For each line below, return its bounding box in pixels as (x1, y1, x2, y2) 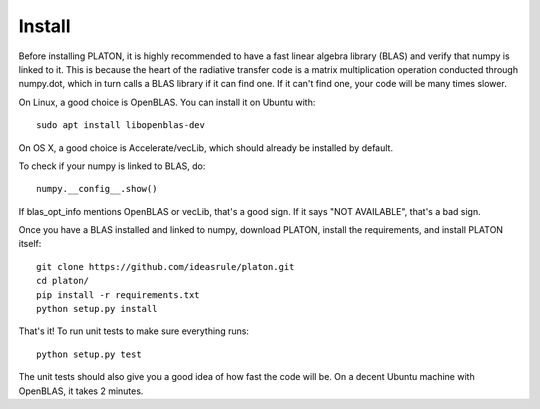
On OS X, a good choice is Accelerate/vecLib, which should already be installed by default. (18, 141, 394, 154)
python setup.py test (36, 348, 142, 360)
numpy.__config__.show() (36, 183, 158, 195)
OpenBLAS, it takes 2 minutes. (18, 385, 144, 397)
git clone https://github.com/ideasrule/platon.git (36, 261, 295, 272)
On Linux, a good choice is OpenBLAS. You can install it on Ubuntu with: (18, 96, 316, 108)
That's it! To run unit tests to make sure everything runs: (18, 325, 250, 337)
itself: (18, 238, 42, 250)
